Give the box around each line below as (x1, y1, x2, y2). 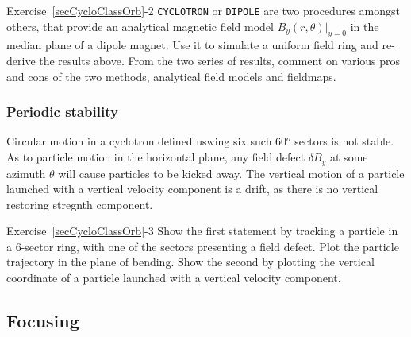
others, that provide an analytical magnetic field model (6, 17, 274, 34)
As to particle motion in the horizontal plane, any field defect (6, 149, 305, 165)
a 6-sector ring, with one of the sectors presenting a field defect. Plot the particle (6, 238, 399, 254)
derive (6, 52, 36, 69)
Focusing (6, 308, 79, 333)
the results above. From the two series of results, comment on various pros (39, 52, 401, 69)
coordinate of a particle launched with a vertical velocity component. (6, 269, 341, 286)
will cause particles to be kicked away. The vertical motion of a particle (58, 165, 405, 181)
